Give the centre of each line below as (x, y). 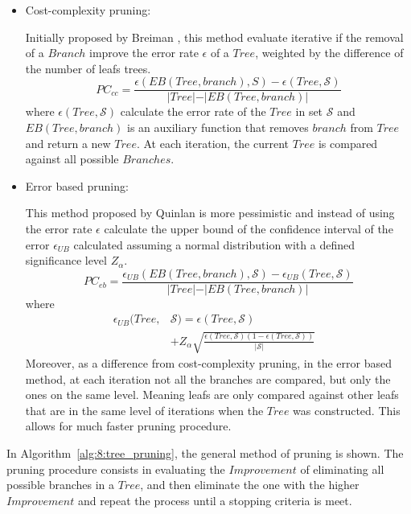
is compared (348, 143)
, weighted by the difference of (329, 53)
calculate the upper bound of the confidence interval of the (249, 228)
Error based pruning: (77, 185)
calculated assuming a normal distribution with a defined (214, 244)
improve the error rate (144, 53)
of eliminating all (342, 469)
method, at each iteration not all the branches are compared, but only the (208, 378)
